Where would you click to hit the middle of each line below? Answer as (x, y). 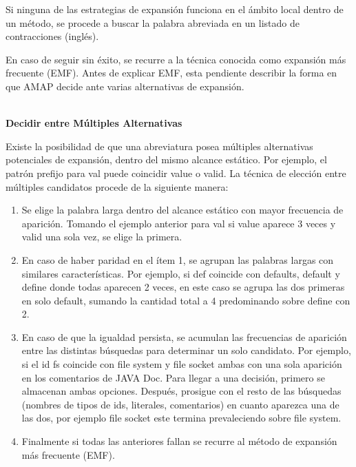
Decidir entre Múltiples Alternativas (94, 123)
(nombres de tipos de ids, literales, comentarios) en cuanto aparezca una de (180, 404)
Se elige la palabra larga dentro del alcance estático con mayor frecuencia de (182, 210)
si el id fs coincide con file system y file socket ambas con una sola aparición (182, 364)
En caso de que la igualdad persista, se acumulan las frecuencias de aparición (184, 336)
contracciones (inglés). (52, 36)
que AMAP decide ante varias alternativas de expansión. (125, 86)
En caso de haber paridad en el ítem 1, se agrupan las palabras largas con (178, 259)
